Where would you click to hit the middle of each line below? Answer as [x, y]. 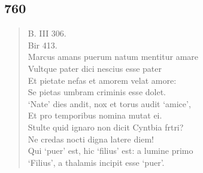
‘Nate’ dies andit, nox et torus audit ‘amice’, [109, 103]
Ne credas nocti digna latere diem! [91, 139]
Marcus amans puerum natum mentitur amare [113, 57]
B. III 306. [47, 33]
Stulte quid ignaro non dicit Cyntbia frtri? [106, 127]
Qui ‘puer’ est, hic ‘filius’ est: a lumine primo [110, 151]
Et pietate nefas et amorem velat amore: [102, 80]
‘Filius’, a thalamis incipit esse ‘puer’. [96, 162]
